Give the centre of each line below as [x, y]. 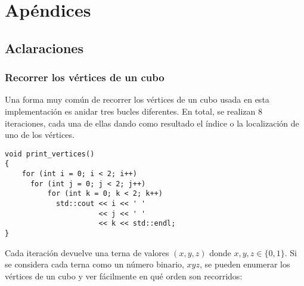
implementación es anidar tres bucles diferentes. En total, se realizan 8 [134, 111]
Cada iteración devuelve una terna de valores [87, 252]
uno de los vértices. [40, 135]
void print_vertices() [50, 154]
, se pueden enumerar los [245, 264]
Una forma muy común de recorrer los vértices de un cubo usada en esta [137, 99]
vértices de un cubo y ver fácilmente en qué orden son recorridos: [124, 276]
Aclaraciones [44, 47]
